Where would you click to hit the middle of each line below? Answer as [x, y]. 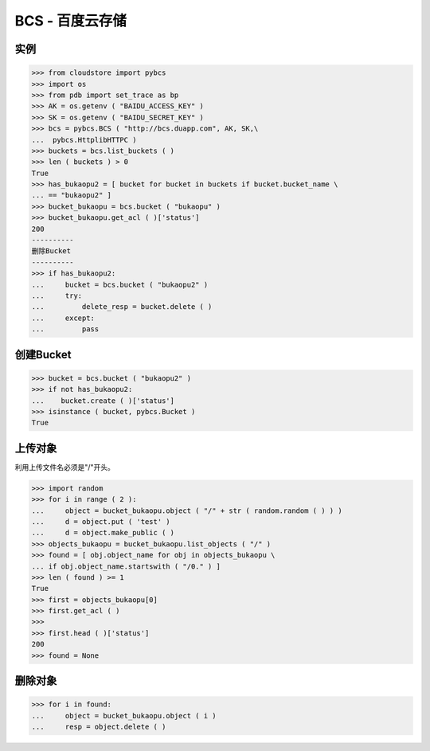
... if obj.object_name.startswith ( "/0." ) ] [126, 566]
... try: [57, 295]
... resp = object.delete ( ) [99, 727]
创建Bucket [43, 354]
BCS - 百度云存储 [70, 21]
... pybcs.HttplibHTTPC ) [84, 140]
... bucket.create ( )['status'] [103, 401]
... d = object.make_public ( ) [103, 533]
